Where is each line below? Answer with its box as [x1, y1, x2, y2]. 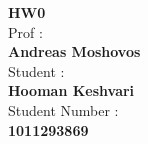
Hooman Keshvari [8, 80, 135, 101]
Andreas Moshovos [8, 41, 141, 62]
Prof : [8, 21, 43, 42]
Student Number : [8, 99, 119, 120]
